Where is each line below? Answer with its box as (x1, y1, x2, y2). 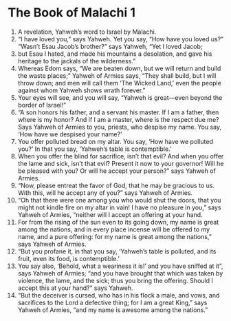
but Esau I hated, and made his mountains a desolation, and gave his (17, 50, 212, 58)
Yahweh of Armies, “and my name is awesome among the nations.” (17, 305, 208, 314)
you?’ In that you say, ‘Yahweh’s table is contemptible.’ (17, 145, 172, 153)
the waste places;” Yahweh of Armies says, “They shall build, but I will (17, 71, 217, 80)
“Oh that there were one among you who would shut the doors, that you (17, 196, 221, 204)
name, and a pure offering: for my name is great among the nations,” (17, 232, 212, 240)
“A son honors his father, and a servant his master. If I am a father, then (17, 108, 219, 116)
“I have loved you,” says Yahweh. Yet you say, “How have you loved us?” (17, 34, 224, 43)
